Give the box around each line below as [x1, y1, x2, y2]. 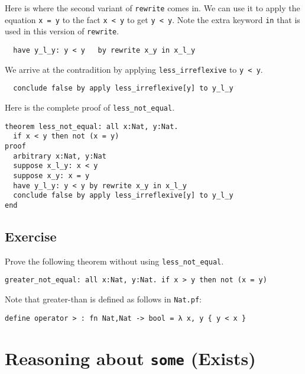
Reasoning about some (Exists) [5, 346, 256, 370]
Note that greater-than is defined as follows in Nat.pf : [5, 293, 202, 305]
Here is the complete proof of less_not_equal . [5, 101, 175, 113]
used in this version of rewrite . [5, 25, 119, 37]
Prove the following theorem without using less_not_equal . [5, 254, 224, 267]
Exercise [5, 227, 57, 245]
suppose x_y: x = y [13, 171, 90, 180]
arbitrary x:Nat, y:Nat [13, 151, 106, 160]
